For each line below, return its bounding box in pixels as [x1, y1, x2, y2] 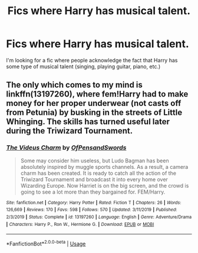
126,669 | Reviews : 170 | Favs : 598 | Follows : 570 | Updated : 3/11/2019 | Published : [6, 207, 177, 213]
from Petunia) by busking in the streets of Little [6, 108, 183, 118]
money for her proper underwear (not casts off [6, 98, 181, 108]
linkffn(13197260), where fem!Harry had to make [6, 89, 189, 99]
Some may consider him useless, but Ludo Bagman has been [20, 157, 169, 164]
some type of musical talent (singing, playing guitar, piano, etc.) [6, 63, 161, 70]
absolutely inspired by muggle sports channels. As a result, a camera [20, 163, 189, 170]
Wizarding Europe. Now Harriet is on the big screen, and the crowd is [20, 182, 189, 189]
